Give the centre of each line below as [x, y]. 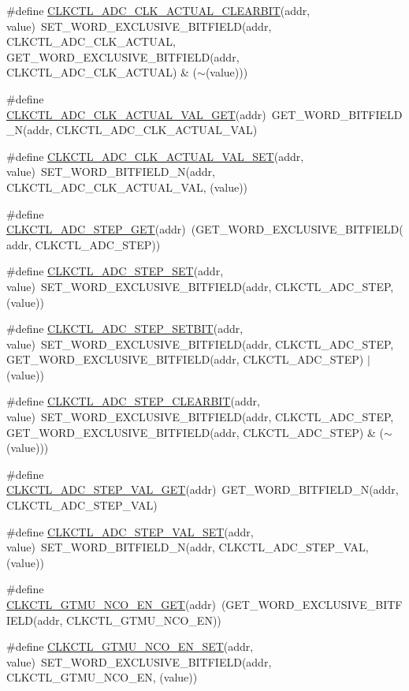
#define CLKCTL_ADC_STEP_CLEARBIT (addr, [133, 401]
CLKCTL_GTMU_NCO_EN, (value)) [102, 677]
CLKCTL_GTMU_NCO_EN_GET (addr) [111, 604]
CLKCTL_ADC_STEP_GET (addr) [96, 229]
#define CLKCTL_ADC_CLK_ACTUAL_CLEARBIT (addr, [158, 10]
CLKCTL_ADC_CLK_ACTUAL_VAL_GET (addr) [136, 114]
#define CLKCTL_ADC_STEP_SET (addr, [115, 271]
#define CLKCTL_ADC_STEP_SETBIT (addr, [125, 329]
